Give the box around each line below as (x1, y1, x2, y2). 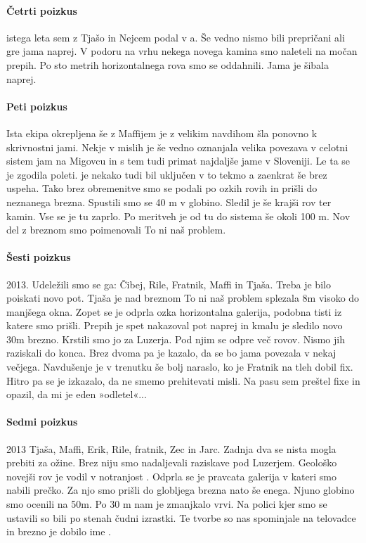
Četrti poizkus (6, 3, 77, 18)
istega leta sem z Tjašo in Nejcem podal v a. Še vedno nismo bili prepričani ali (6, 30, 345, 44)
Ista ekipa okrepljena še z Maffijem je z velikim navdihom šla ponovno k (6, 125, 318, 140)
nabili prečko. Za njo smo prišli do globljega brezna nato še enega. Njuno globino (6, 483, 355, 497)
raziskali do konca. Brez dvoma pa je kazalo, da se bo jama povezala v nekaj (6, 345, 336, 360)
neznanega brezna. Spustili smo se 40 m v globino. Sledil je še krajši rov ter (6, 194, 332, 209)
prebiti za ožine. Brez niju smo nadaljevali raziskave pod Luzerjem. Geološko (6, 455, 337, 470)
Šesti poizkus (6, 250, 71, 264)
